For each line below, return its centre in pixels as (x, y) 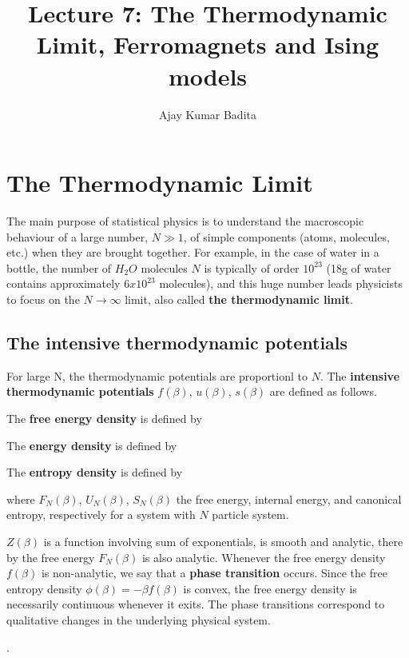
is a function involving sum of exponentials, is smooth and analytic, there (223, 541)
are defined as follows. (323, 391)
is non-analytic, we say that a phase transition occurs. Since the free (214, 573)
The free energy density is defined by (104, 418)
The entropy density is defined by (95, 472)
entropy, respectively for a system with (101, 514)
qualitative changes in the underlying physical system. (139, 619)
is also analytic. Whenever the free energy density (264, 557)
